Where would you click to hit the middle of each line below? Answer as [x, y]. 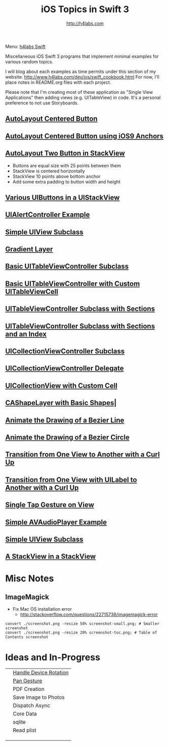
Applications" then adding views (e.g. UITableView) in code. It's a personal [83, 97]
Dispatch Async [32, 705]
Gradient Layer [29, 249]
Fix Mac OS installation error [42, 609]
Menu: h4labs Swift [25, 46]
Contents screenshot [27, 637]
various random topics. [29, 61]
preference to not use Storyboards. [42, 103]
